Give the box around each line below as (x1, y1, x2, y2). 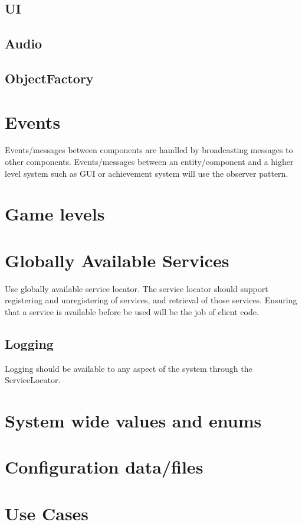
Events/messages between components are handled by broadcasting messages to (5, 144, 293, 156)
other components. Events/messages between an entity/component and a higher (5, 155, 294, 168)
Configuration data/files (5, 455, 203, 479)
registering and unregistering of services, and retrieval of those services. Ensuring (5, 294, 297, 306)
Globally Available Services (5, 248, 229, 272)
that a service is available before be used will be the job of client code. (5, 305, 259, 317)
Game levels (5, 202, 105, 226)
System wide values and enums (5, 409, 262, 433)
